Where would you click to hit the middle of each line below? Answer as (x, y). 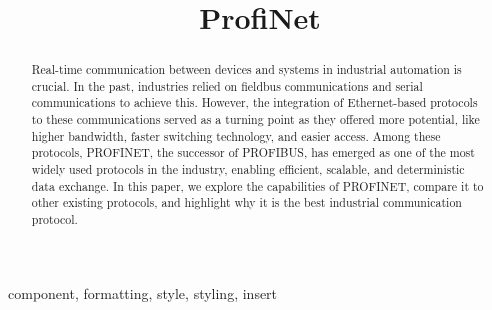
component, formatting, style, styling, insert (143, 292)
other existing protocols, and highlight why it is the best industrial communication (246, 202)
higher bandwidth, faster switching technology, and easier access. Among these (236, 135)
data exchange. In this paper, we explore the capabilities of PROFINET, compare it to (257, 185)
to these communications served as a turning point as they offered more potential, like (255, 119)
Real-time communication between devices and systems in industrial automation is (246, 69)
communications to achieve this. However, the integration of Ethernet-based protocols (254, 102)
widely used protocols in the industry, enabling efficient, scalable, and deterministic (248, 169)
